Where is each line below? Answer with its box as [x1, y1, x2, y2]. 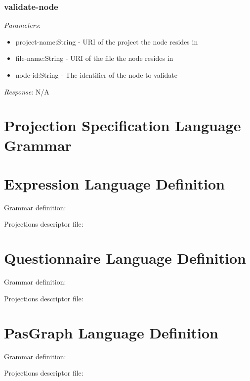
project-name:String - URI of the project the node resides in [15, 36, 198, 47]
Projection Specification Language [4, 115, 241, 136]
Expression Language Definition [4, 173, 225, 193]
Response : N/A [4, 86, 49, 96]
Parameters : [4, 20, 41, 30]
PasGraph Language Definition [4, 322, 218, 342]
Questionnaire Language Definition [4, 248, 246, 268]
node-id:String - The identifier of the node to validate [15, 70, 177, 80]
